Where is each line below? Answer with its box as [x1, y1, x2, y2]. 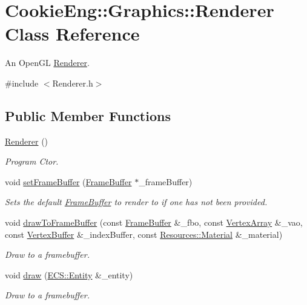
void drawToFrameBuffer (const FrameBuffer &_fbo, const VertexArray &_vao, [5, 216, 303, 229]
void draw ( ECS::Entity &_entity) [5, 268, 133, 281]
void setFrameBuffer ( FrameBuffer [5, 175, 132, 188]
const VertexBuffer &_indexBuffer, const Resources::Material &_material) [5, 228, 283, 240]
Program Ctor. [5, 155, 59, 168]
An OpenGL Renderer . [5, 56, 90, 69]
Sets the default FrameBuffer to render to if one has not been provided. [5, 195, 268, 208]
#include [5, 76, 39, 89]
